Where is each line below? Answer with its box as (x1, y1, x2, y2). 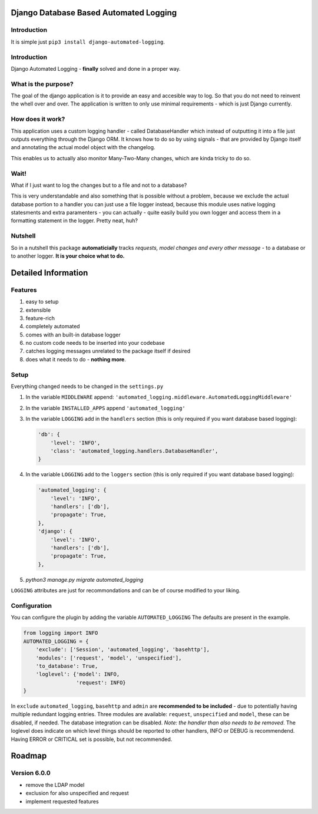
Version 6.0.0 (11, 769, 51, 777)
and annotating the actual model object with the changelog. (11, 144, 155, 151)
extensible (25, 307, 51, 314)
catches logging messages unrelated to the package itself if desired (25, 348, 191, 355)
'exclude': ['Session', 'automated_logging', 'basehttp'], (35, 646, 210, 653)
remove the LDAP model (25, 781, 85, 788)
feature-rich (25, 314, 55, 321)
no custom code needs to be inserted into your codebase (25, 340, 165, 347)
